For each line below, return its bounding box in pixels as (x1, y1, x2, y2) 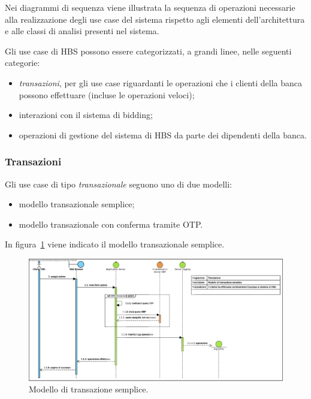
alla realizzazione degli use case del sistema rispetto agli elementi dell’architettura (5, 13, 305, 25)
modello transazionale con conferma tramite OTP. (19, 217, 203, 230)
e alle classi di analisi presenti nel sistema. (5, 25, 159, 37)
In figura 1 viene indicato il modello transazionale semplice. (5, 238, 225, 250)
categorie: (5, 56, 40, 69)
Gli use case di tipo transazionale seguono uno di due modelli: (5, 177, 232, 190)
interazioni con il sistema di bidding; (19, 108, 153, 121)
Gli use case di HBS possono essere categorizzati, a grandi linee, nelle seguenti (5, 44, 292, 57)
